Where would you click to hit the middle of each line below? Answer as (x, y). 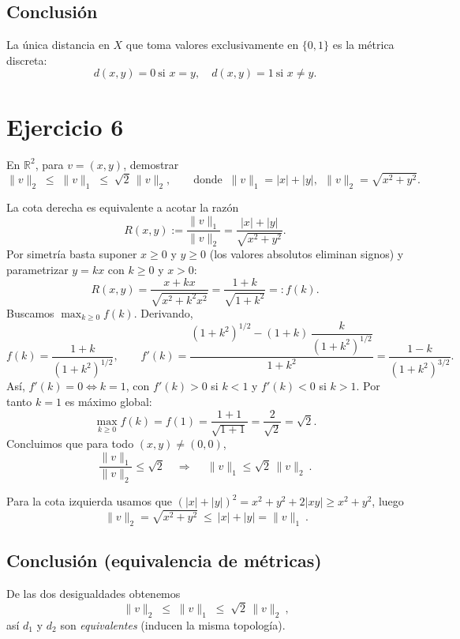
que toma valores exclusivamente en (212, 45)
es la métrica (363, 45)
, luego (388, 501)
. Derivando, (163, 312)
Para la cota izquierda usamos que (90, 501)
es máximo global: (108, 401)
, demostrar (151, 164)
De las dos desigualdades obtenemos (93, 593)
